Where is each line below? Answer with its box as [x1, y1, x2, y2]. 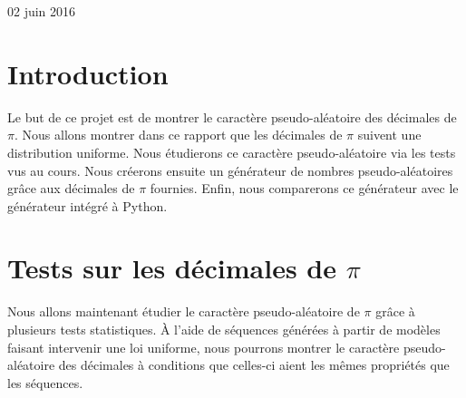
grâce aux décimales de [7, 179, 135, 198]
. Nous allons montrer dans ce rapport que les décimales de [14, 125, 343, 144]
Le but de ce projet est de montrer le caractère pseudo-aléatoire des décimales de [7, 107, 457, 126]
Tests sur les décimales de [7, 249, 336, 286]
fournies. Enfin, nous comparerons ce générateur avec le [150, 179, 459, 198]
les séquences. [7, 373, 83, 392]
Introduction [7, 54, 169, 92]
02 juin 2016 [7, 2, 76, 20]
